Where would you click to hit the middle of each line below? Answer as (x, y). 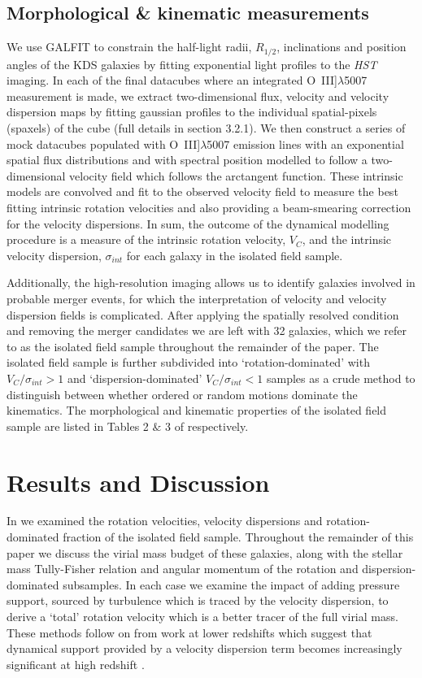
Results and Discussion (138, 482)
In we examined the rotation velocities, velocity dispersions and (165, 521)
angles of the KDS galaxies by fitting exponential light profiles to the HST (192, 64)
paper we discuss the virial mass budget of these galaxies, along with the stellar (205, 552)
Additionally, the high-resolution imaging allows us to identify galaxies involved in (211, 282)
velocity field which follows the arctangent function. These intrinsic (236, 175)
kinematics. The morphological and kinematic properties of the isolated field (197, 410)
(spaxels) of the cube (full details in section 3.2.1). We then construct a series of (206, 128)
